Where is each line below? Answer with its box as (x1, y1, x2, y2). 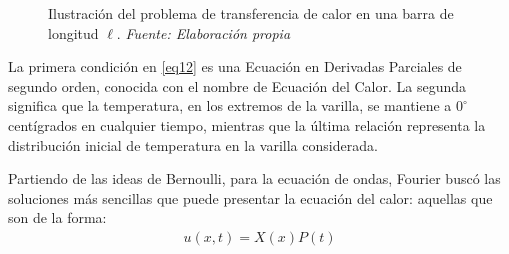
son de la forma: (8, 207, 107, 228)
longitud (48, 22, 99, 43)
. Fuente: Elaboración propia (116, 22, 291, 43)
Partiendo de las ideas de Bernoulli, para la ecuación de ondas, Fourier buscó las (8, 168, 501, 189)
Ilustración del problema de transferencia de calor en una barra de (48, 3, 454, 23)
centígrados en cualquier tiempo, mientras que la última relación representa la (8, 114, 486, 135)
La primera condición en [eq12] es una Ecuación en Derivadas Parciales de (8, 56, 462, 77)
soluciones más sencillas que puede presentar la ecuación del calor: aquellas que (8, 187, 493, 208)
